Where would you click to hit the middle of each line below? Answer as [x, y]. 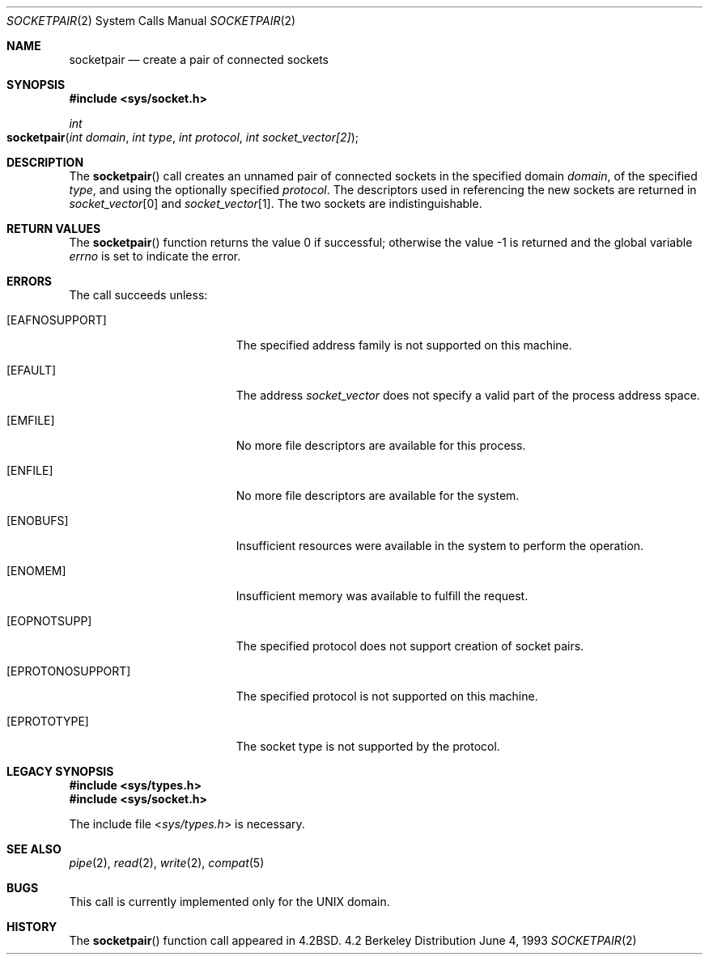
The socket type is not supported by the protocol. [368, 746]
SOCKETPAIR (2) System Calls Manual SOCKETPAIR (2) [151, 21]
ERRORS [30, 281]
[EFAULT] [32, 370]
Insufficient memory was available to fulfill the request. [382, 596]
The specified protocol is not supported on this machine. [387, 696]
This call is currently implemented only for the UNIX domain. [229, 902]
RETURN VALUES [54, 229]
